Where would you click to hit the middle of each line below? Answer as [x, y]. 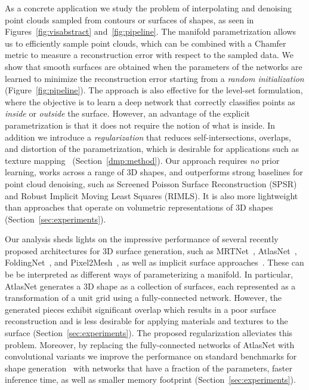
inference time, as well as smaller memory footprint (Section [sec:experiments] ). [150, 380]
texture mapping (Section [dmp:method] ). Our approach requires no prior [142, 160]
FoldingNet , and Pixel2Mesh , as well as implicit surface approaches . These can [154, 262]
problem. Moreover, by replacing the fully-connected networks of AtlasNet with [150, 344]
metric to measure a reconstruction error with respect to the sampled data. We [149, 55]
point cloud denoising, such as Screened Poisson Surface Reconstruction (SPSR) [151, 183]
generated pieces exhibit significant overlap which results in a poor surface [140, 309]
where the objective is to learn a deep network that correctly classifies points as [150, 101]
